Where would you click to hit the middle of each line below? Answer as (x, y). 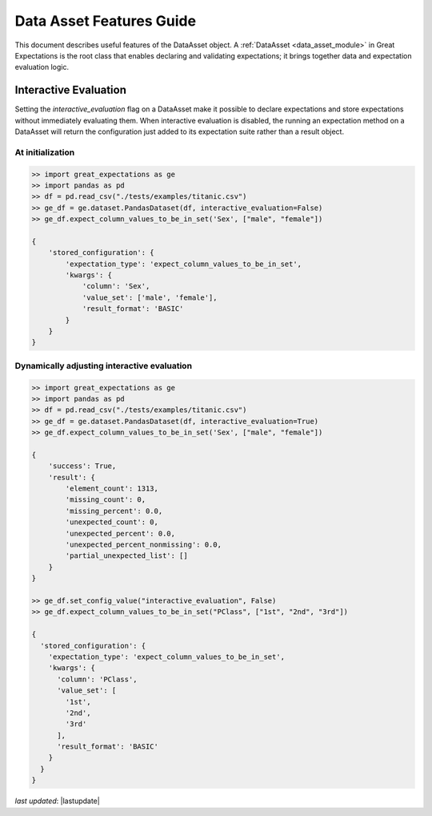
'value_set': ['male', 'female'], (150, 297)
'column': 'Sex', (116, 286)
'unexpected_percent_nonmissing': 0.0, (143, 545)
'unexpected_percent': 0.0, (120, 533)
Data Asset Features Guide (105, 21)
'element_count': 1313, (112, 489)
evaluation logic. (42, 67)
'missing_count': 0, (106, 500)
